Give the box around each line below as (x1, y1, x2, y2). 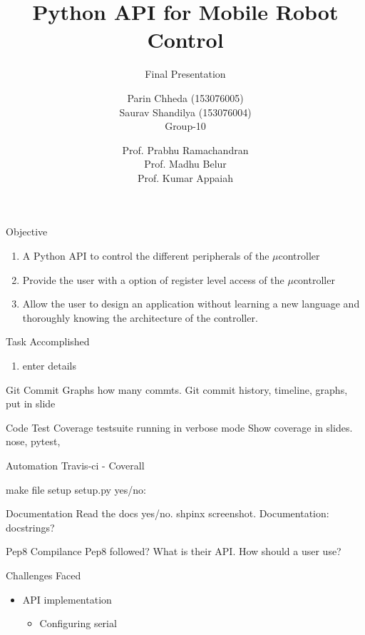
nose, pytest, (6, 434, 61, 449)
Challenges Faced (6, 567, 81, 582)
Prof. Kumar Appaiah (137, 170, 234, 185)
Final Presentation (145, 66, 226, 81)
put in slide (6, 396, 56, 411)
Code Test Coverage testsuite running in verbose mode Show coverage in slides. (6, 420, 353, 435)
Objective (6, 224, 48, 239)
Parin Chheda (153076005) (127, 90, 244, 105)
